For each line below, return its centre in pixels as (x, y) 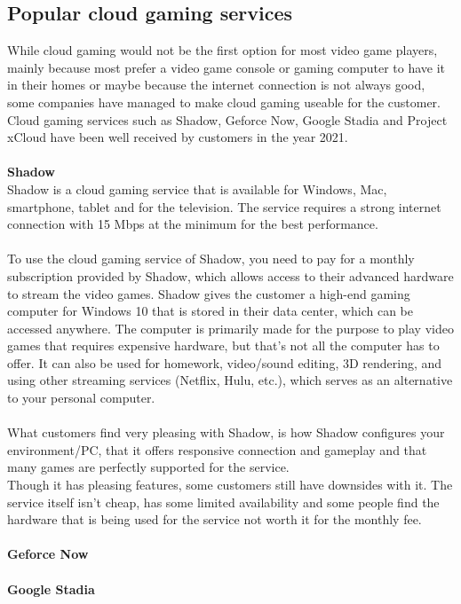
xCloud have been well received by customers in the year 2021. (178, 137)
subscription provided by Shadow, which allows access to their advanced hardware (230, 275)
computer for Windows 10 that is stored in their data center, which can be (210, 311)
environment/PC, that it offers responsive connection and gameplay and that (217, 449)
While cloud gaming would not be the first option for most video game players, (223, 50)
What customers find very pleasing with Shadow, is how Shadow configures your (226, 432)
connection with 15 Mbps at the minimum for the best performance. (193, 224)
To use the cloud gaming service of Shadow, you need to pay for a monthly (211, 259)
